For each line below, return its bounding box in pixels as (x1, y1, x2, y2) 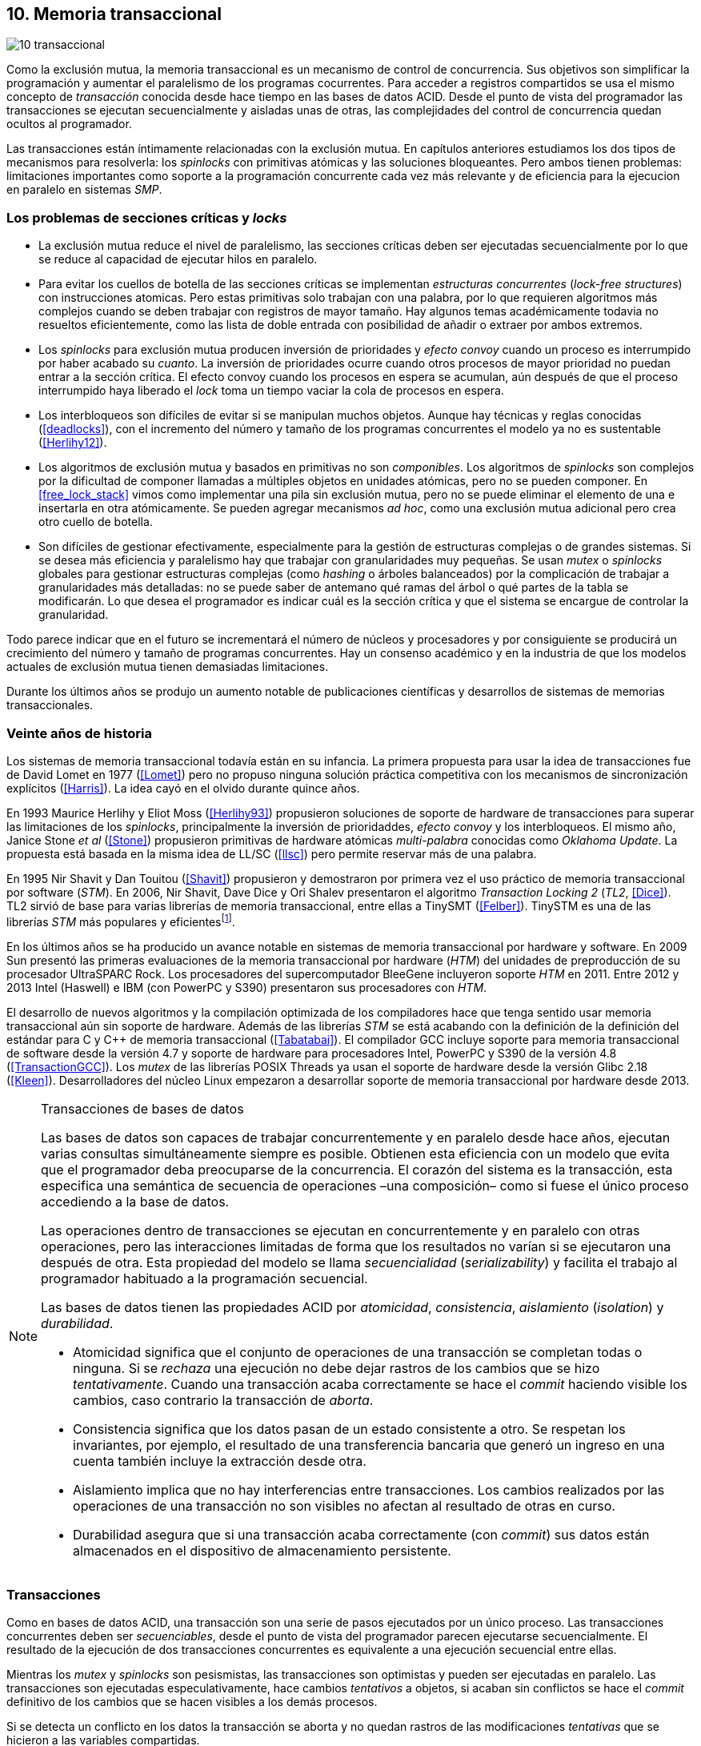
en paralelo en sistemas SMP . (6, 183, 162, 197)
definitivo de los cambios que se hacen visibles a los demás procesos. (6, 1695, 378, 1709)
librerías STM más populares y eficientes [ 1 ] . (6, 912, 235, 929)
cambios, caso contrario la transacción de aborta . (73, 1391, 374, 1408)
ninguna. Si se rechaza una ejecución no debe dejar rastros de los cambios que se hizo (73, 1359, 600, 1376)
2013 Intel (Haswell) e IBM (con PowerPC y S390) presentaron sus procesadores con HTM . (6, 980, 487, 994)
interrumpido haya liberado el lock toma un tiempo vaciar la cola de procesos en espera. (38, 383, 504, 398)
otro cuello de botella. (38, 515, 153, 529)
